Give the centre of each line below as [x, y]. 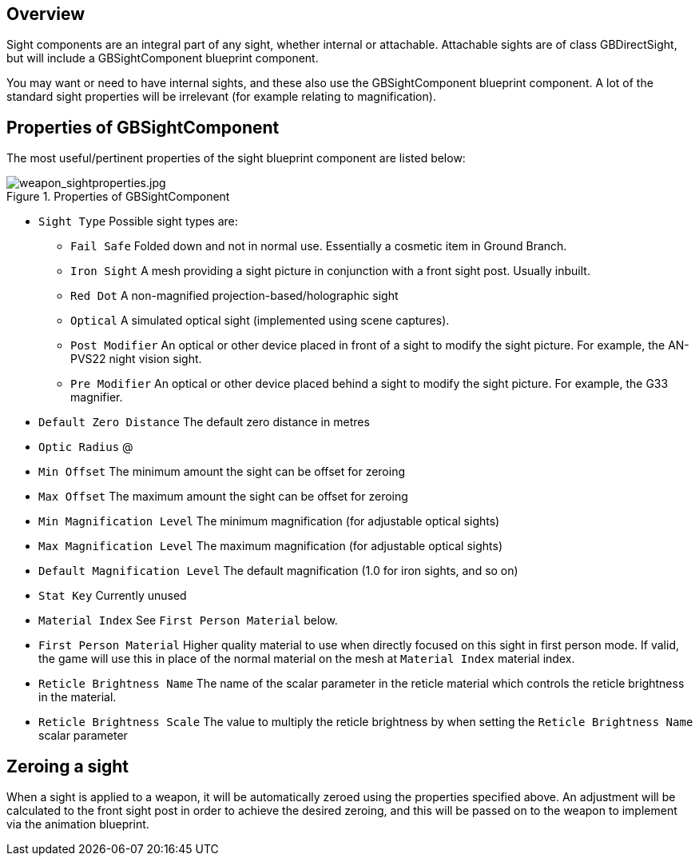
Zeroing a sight [68, 766]
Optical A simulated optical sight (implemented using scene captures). [260, 321]
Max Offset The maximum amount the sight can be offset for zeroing [223, 497]
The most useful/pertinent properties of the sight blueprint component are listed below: [236, 158]
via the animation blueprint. [78, 824]
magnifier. [97, 397]
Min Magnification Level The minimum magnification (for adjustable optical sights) [269, 521]
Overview [46, 14]
